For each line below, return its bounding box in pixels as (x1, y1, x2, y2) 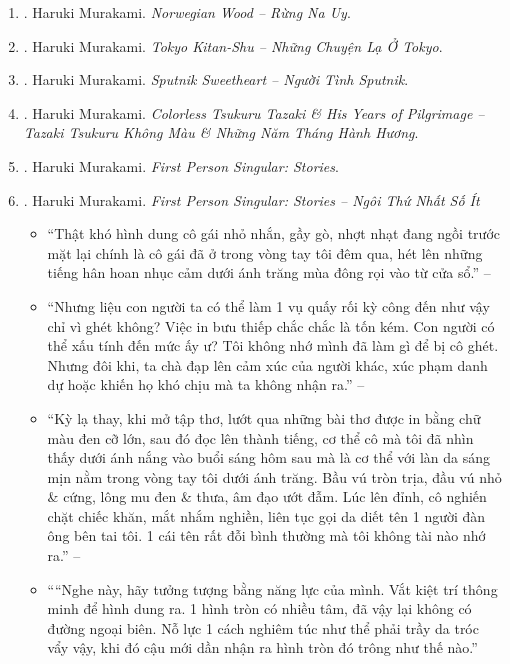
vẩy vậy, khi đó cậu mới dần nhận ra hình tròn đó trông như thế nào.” (47, 637, 478, 658)
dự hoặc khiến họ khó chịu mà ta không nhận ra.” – (47, 374, 365, 395)
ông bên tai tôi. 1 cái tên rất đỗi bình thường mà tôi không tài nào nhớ (47, 525, 486, 546)
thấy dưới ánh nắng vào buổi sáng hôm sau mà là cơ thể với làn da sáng (47, 447, 490, 468)
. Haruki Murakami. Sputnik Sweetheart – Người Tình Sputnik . (23, 69, 409, 90)
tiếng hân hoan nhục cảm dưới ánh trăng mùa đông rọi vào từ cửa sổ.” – (47, 262, 491, 283)
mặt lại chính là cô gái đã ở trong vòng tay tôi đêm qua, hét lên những (47, 242, 483, 263)
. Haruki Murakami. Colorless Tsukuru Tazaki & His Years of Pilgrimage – (23, 102, 485, 123)
